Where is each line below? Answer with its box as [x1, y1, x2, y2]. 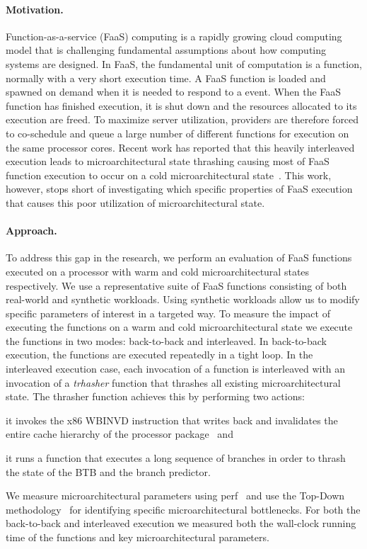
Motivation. [6, 1, 64, 16]
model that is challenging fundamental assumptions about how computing [6, 43, 327, 57]
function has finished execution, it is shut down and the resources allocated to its [6, 98, 357, 113]
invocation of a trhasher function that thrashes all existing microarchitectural [6, 375, 341, 390]
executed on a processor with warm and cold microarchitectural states [6, 264, 310, 278]
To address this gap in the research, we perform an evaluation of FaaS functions [6, 250, 352, 265]
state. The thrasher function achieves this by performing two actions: [6, 389, 305, 404]
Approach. [6, 223, 57, 238]
